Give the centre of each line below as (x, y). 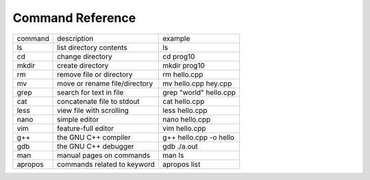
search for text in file (90, 92)
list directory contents (92, 47)
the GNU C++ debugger (96, 146)
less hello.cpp (185, 110)
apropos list (181, 164)
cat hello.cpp (183, 101)
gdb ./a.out (180, 146)
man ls (173, 155)
